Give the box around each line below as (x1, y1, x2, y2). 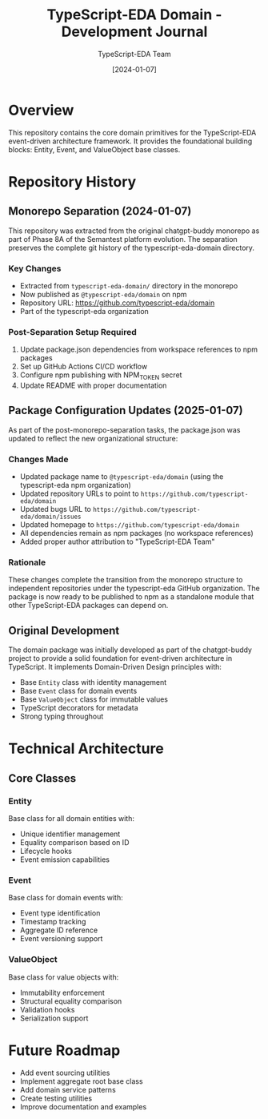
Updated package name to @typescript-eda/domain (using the (19, 472, 224, 481)
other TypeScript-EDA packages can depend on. (8, 601, 169, 610)
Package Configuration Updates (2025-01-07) (8, 404, 243, 417)
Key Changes (8, 263, 62, 274)
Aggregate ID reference (19, 925, 98, 935)
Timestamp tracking (19, 917, 86, 927)
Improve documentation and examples (19, 1101, 147, 1111)
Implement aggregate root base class (19, 1076, 143, 1086)
